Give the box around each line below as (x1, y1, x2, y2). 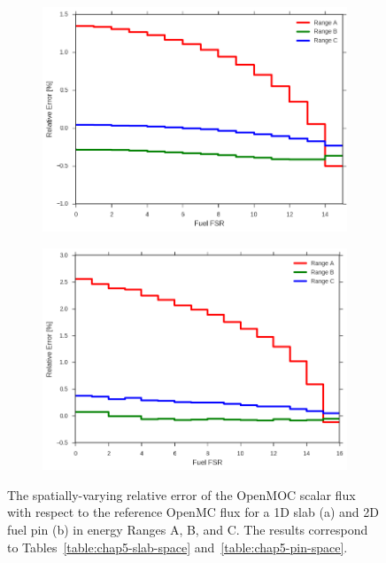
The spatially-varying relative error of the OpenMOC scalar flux (7, 485, 356, 504)
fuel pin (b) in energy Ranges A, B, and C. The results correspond (7, 520, 368, 539)
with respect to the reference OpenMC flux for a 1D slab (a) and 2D (7, 503, 379, 521)
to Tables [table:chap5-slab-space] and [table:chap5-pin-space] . (7, 537, 348, 556)
